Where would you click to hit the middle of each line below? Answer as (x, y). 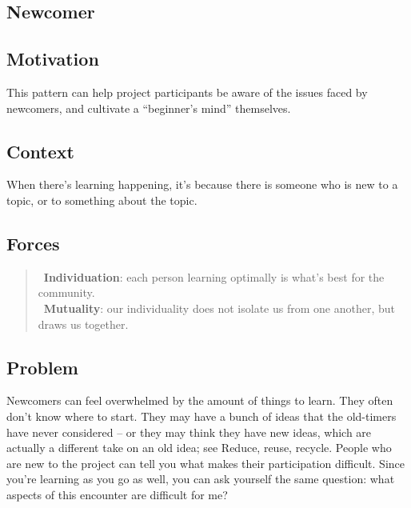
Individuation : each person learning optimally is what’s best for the (214, 276)
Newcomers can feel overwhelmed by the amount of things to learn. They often (200, 400)
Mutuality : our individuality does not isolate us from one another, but (219, 308)
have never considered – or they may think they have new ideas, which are (189, 432)
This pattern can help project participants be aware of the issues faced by (187, 92)
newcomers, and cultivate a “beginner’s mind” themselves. (149, 108)
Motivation (53, 59)
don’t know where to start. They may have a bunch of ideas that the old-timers (202, 416)
